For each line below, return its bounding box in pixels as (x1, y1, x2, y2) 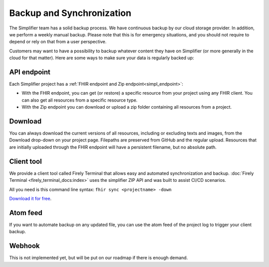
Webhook (9, 242, 40, 250)
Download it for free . (9, 195, 52, 201)
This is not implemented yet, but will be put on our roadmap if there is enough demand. (9, 255, 188, 261)
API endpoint (9, 68, 51, 76)
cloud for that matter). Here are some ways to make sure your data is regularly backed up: (9, 55, 194, 61)
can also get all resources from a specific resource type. (21, 97, 138, 103)
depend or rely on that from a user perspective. (9, 39, 107, 45)
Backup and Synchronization (9, 7, 132, 18)
